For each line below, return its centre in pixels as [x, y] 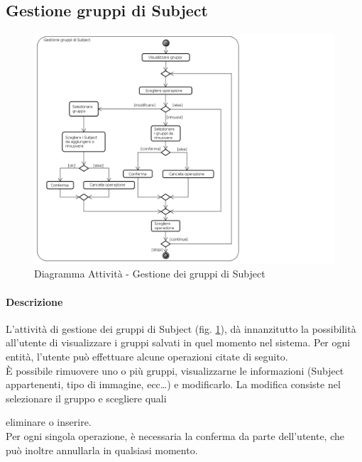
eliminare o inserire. [49, 422]
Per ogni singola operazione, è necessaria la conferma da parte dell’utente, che [175, 435]
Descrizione [34, 301]
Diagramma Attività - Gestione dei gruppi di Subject [150, 274]
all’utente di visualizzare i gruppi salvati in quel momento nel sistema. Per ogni [178, 342]
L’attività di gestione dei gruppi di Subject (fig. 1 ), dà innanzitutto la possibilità [181, 328]
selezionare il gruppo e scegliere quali [86, 398]
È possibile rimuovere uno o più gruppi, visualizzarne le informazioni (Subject [175, 370]
